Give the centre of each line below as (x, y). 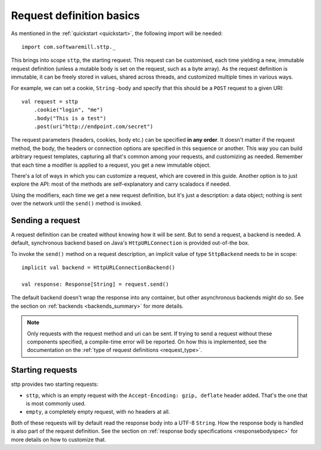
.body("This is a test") (70, 118)
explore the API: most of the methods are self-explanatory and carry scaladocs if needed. (121, 184)
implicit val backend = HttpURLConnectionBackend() (98, 268)
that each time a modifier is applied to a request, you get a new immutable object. (111, 165)
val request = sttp (50, 101)
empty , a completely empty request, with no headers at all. (98, 412)
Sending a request (45, 221)
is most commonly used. (56, 404)
